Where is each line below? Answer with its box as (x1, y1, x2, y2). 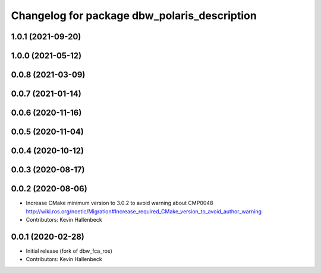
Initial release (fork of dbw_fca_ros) (26, 247, 113, 255)
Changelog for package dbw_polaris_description (11, 9, 257, 22)
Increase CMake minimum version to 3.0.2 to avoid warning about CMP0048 (26, 200, 213, 207)
